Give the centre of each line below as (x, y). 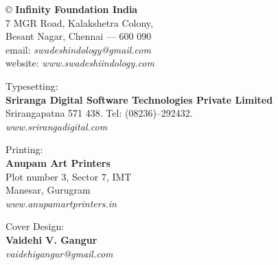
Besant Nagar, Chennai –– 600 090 (79, 36)
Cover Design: (35, 226)
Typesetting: (32, 85)
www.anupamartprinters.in (61, 203)
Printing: (24, 149)
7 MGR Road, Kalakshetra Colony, (79, 22)
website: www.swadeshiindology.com (80, 63)
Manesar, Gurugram (48, 190)
